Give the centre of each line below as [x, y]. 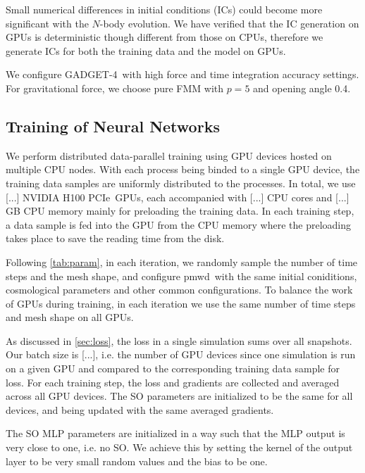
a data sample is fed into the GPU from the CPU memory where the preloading [178, 224]
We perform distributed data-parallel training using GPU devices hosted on [169, 155]
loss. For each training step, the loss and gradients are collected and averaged [173, 382]
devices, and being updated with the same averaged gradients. [140, 409]
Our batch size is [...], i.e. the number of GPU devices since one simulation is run [181, 354]
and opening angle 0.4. [302, 88]
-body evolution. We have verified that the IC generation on [229, 23]
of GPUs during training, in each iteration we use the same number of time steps [181, 303]
